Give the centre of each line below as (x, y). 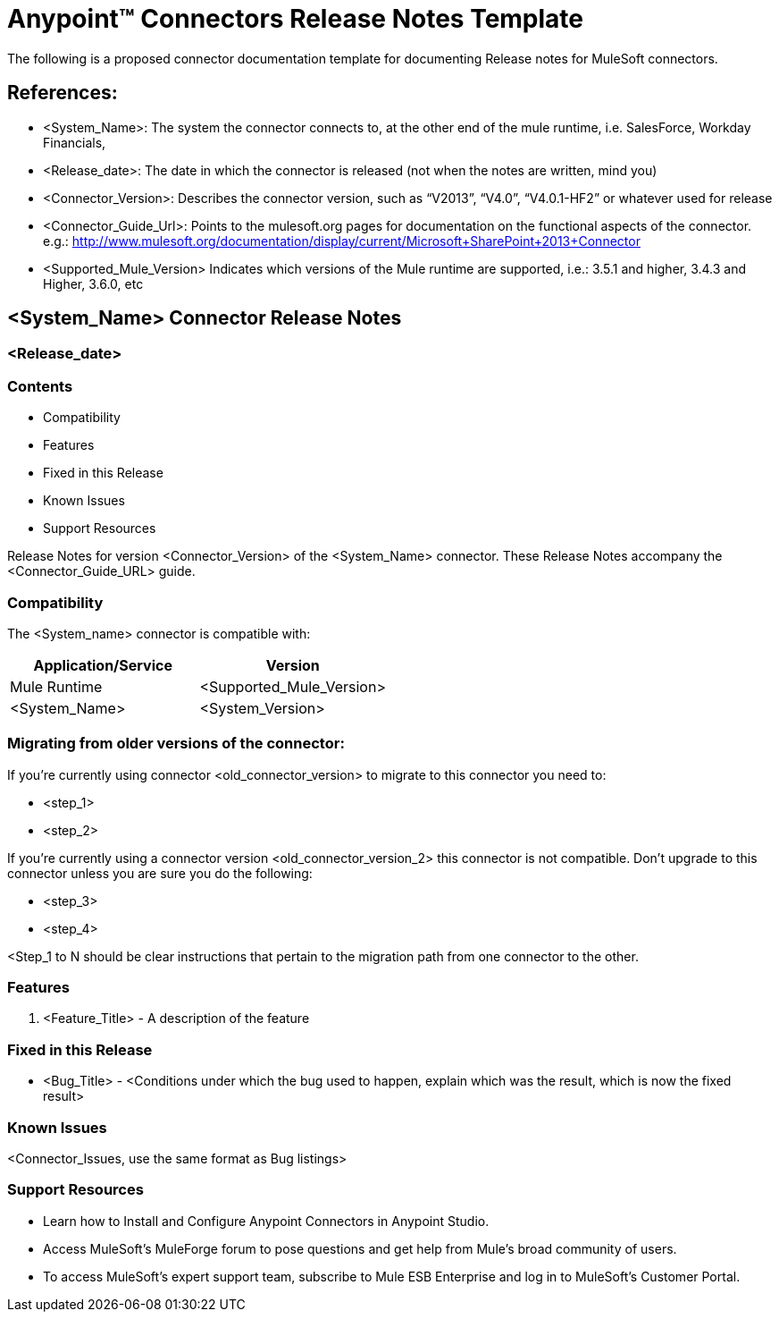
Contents (40, 386)
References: (63, 93)
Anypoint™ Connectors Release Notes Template (296, 19)
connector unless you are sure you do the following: (160, 873)
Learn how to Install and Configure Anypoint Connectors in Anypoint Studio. (266, 1221)
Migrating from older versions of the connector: (176, 744)
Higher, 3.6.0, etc (93, 283)
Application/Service (103, 665)
